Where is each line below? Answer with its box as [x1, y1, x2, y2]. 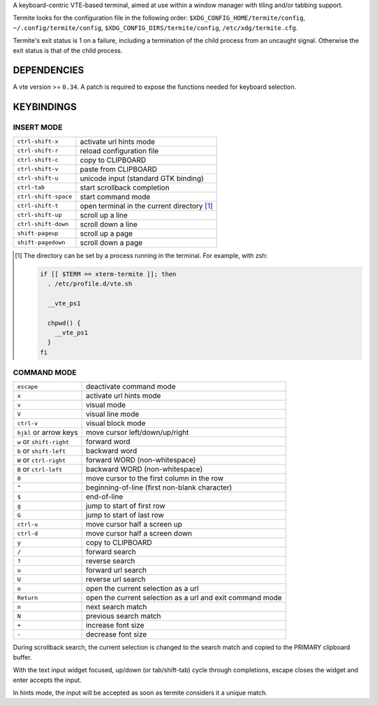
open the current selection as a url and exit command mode [85, 593, 282, 603]
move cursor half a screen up [85, 520, 183, 529]
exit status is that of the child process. [13, 46, 123, 55]
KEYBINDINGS [13, 101, 77, 113]
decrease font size [85, 629, 147, 639]
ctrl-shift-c [17, 156, 59, 164]
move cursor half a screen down [85, 529, 192, 539]
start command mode [80, 192, 151, 201]
